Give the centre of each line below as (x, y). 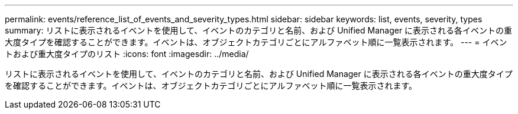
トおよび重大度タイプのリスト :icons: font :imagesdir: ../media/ (127, 54)
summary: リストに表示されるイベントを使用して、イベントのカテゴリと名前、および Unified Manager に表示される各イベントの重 (259, 30)
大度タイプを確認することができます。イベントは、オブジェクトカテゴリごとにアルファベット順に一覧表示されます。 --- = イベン (256, 42)
